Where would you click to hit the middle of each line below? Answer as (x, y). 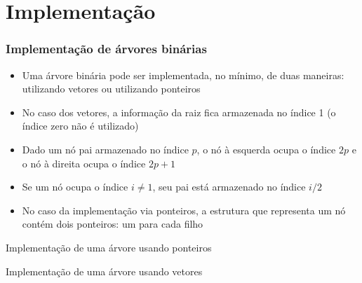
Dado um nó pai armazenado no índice (105, 149)
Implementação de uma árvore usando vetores (104, 271)
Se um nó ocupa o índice (75, 187)
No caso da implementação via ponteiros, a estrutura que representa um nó (184, 210)
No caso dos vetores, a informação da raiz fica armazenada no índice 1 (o (179, 112)
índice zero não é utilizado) (80, 126)
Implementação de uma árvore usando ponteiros (109, 247)
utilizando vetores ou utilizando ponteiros (111, 89)
